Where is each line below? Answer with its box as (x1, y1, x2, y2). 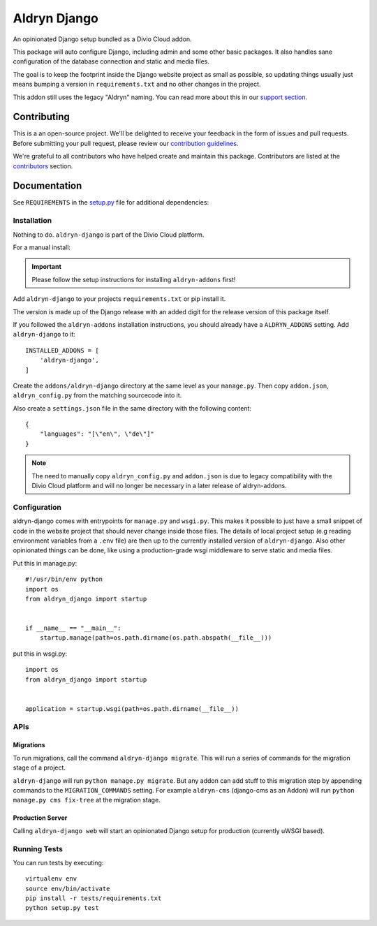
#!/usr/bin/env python (25, 575, 103, 583)
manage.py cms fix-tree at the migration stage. (13, 796, 161, 804)
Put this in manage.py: (13, 559, 77, 567)
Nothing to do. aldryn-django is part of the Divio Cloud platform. (13, 230, 205, 239)
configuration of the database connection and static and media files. (13, 57, 209, 66)
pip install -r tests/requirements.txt (25, 895, 162, 902)
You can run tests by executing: (13, 858, 104, 867)
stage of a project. (13, 763, 66, 772)
